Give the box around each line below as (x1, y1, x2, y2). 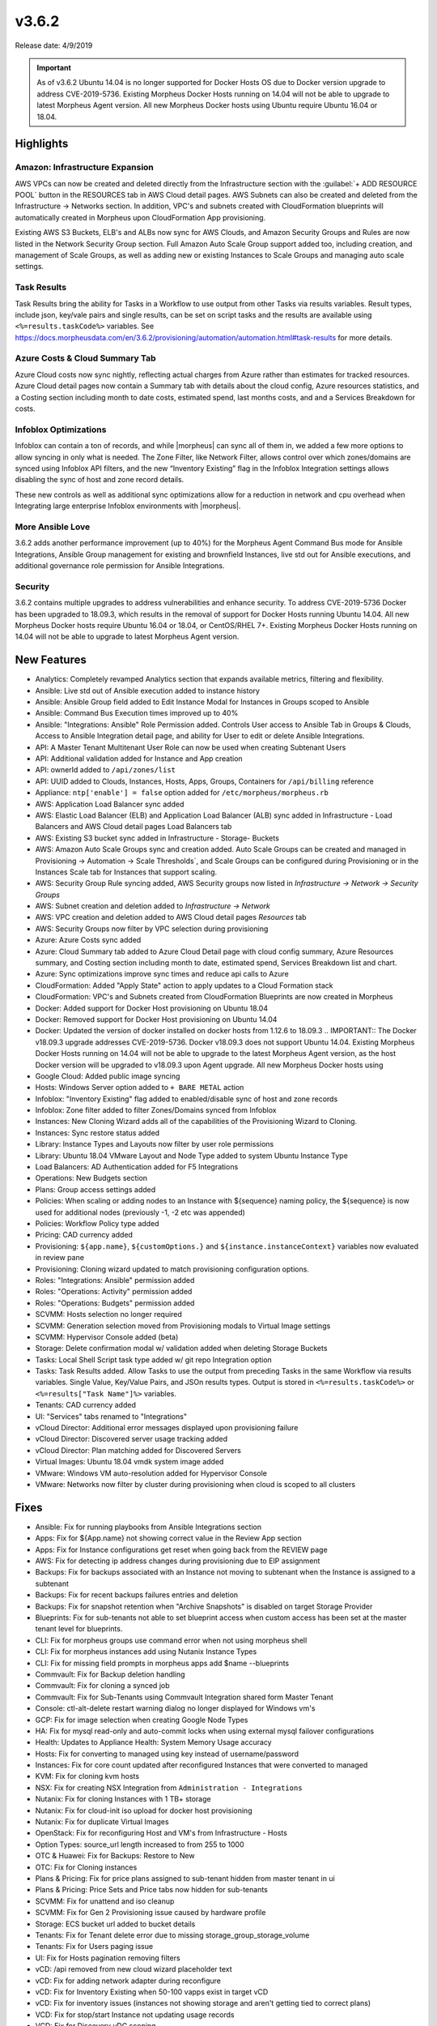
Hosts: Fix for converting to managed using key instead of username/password (35, 1749, 299, 1759)
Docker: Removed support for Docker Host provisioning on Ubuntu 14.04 (35, 1014, 278, 1024)
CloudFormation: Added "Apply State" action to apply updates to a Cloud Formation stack (35, 981, 333, 990)
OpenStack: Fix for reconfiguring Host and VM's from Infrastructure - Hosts (35, 1828, 287, 1838)
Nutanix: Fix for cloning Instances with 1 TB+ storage (35, 1794, 211, 1804)
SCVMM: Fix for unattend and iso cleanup (35, 1896, 175, 1906)
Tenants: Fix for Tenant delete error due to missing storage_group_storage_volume (35, 1930, 310, 1940)
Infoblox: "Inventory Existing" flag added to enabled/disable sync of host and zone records (35, 1094, 338, 1104)
